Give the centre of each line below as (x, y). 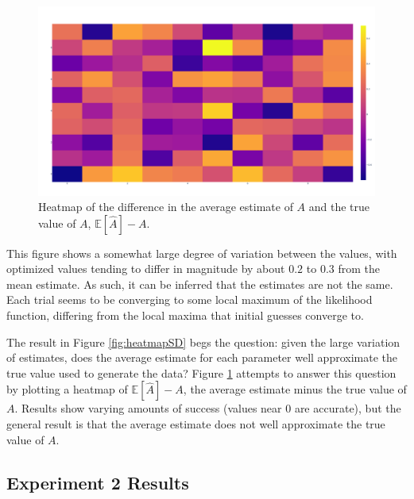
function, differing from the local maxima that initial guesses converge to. (185, 315)
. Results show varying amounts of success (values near (148, 408)
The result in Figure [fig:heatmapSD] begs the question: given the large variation (203, 342)
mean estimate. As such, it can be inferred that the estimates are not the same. (200, 284)
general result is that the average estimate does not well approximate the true (196, 424)
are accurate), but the (348, 408)
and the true (339, 207)
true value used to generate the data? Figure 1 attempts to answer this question (201, 372)
